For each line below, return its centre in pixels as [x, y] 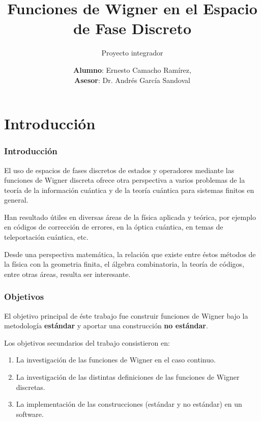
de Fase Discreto [132, 28]
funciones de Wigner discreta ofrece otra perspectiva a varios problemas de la [125, 180]
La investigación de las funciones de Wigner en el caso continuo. [116, 360]
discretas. [31, 387]
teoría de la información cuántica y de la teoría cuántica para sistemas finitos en [129, 190]
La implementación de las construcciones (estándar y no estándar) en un [129, 404]
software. [30, 414]
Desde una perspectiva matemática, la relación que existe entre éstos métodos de [130, 254]
